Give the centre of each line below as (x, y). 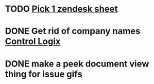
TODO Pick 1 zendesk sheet (61, 9)
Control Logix (33, 42)
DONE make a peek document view (77, 64)
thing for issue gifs (44, 74)
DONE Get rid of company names (73, 31)
